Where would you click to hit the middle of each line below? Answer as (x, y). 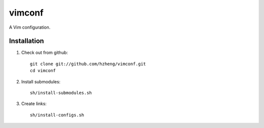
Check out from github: (45, 53)
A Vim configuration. (30, 27)
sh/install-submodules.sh (61, 93)
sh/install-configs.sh (57, 115)
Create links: (34, 104)
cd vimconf (43, 71)
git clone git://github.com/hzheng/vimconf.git (88, 64)
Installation (26, 41)
